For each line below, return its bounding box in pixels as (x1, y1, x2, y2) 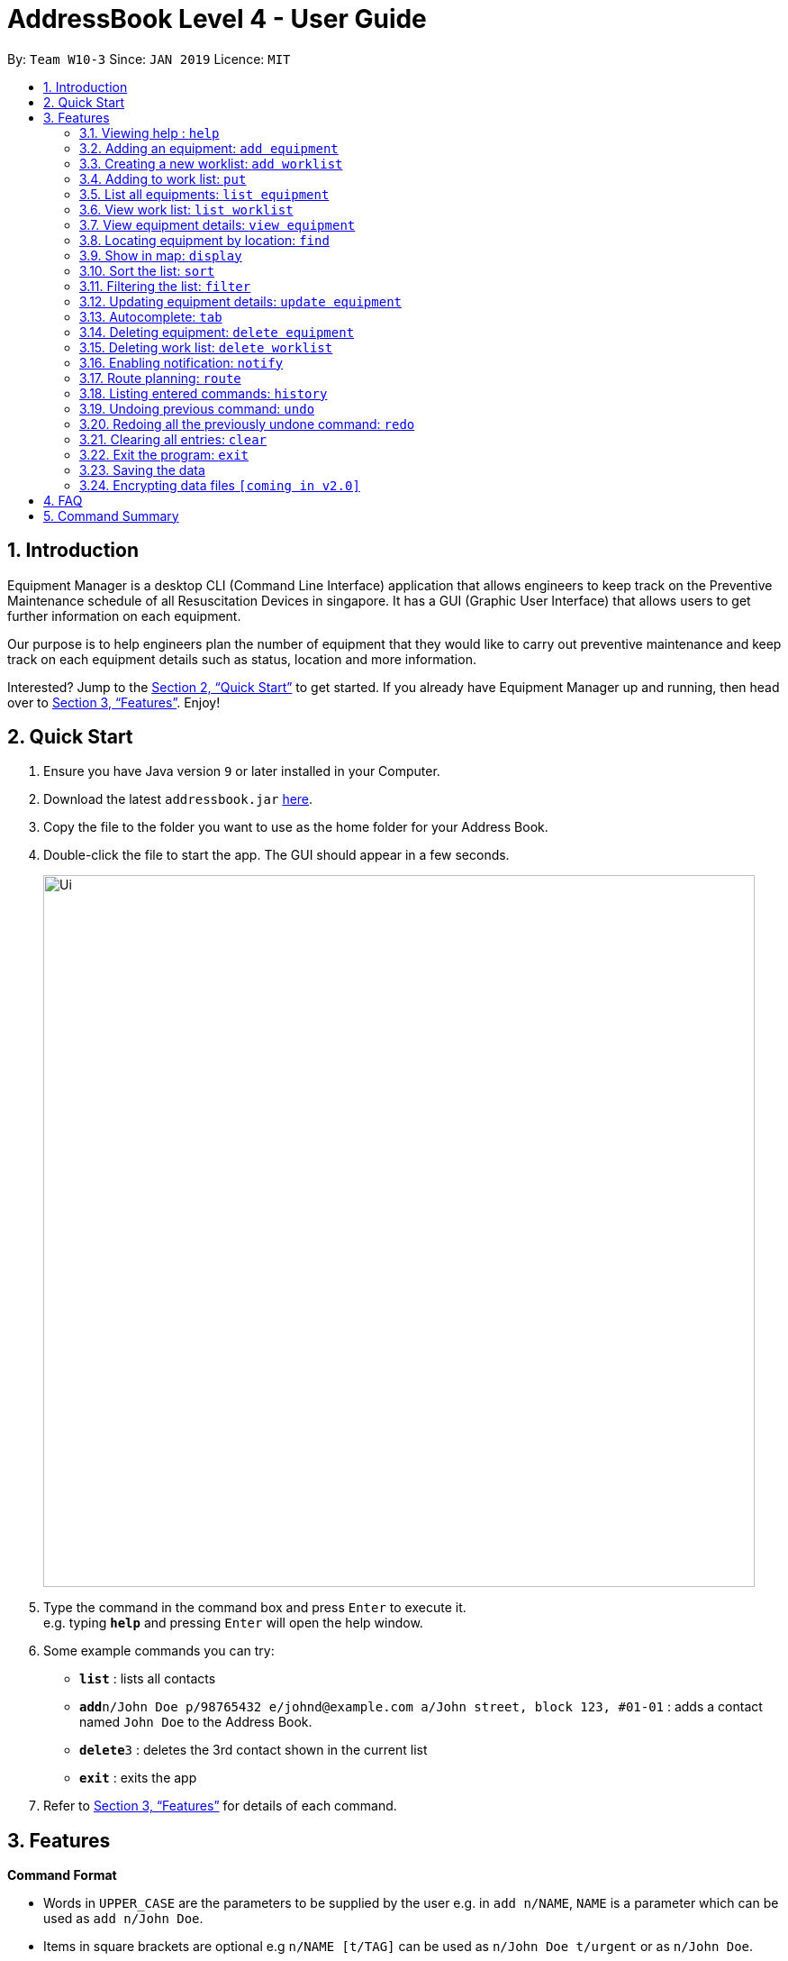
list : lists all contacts (79, 1671, 216, 1687)
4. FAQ (43, 492, 83, 508)
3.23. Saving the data (79, 461, 205, 478)
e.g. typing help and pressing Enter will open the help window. (43, 1615, 423, 1631)
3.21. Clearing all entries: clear (79, 431, 267, 447)
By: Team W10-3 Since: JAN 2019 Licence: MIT (7, 50, 291, 67)
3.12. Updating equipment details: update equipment (79, 293, 402, 309)
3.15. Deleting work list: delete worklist (79, 339, 333, 355)
